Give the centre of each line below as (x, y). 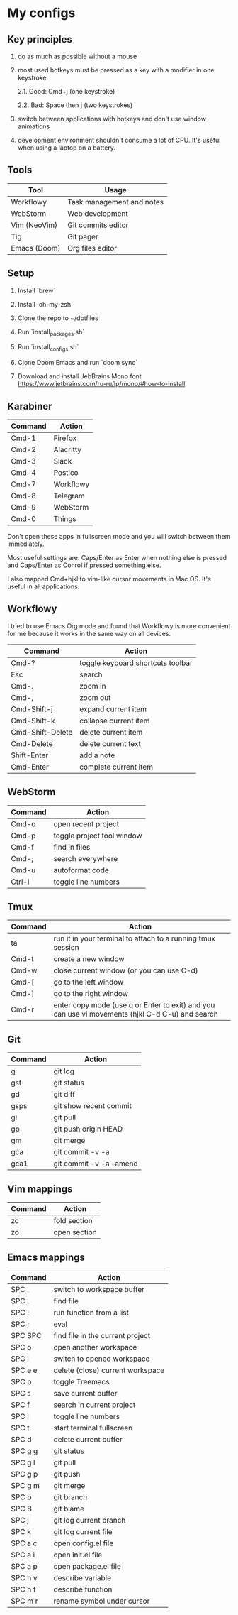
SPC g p (24, 1474)
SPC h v (24, 1577)
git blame (69, 1509)
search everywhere (86, 858)
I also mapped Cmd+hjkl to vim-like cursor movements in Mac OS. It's (109, 579)
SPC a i (23, 1555)
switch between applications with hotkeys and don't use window (112, 119)
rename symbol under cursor (102, 1601)
